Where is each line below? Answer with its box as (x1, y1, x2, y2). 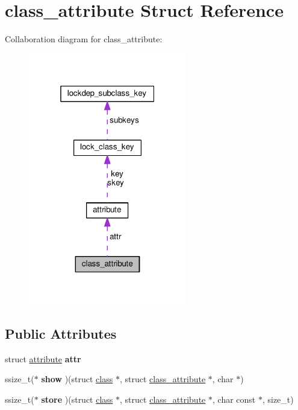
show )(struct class (41, 373, 113, 385)
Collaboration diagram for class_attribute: (5, 33, 163, 45)
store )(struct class (41, 393, 113, 406)
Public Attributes (5, 324, 117, 343)
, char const (213, 393, 256, 406)
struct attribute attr (5, 352, 81, 365)
